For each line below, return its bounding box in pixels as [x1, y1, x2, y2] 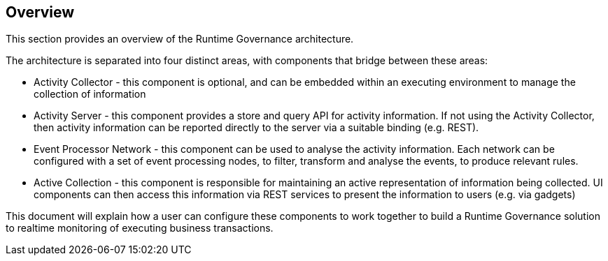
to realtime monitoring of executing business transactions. [6, 222, 274, 234]
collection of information [34, 88, 146, 100]
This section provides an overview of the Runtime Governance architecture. [6, 33, 354, 45]
